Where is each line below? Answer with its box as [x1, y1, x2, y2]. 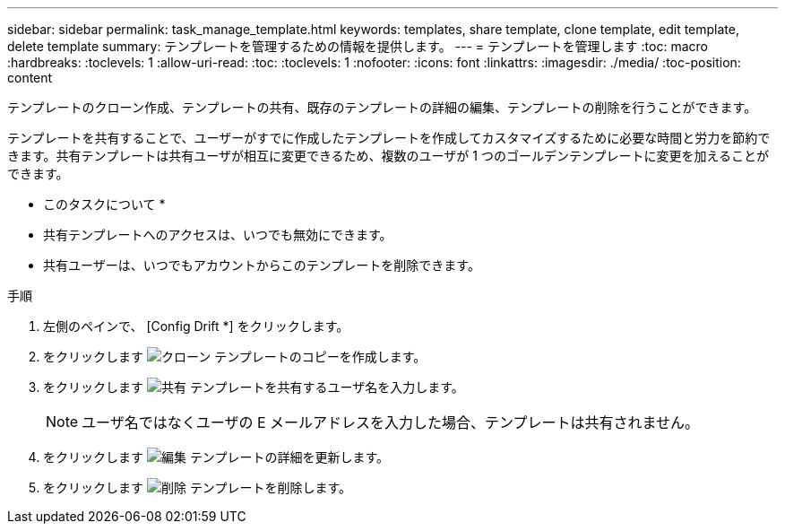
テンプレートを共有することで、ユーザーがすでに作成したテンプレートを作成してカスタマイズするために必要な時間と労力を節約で [7, 130, 771, 145]
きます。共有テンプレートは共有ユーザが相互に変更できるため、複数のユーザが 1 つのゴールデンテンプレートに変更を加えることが [7, 148, 770, 163]
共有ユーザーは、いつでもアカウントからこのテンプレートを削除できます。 [43, 257, 480, 273]
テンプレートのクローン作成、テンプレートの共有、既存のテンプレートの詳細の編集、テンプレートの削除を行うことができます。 [7, 100, 757, 115]
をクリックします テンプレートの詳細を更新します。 [43, 449, 390, 465]
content [7, 70, 53, 85]
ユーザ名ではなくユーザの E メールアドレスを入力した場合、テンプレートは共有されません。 [82, 413, 700, 431]
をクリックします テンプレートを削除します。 [43, 480, 352, 495]
